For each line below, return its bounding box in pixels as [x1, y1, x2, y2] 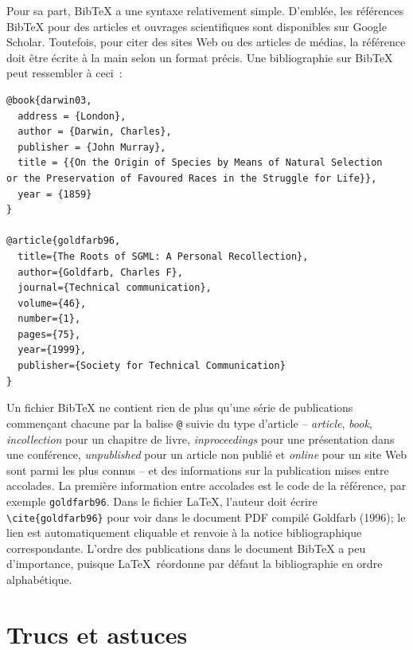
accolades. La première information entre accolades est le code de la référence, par [6, 477, 407, 494]
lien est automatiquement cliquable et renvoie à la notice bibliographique [6, 524, 362, 541]
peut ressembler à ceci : [6, 65, 123, 81]
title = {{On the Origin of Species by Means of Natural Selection [18, 157, 383, 169]
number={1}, [18, 313, 81, 325]
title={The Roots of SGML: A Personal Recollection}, [18, 250, 309, 262]
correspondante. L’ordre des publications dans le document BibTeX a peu [6, 539, 366, 556]
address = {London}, [18, 110, 127, 122]
